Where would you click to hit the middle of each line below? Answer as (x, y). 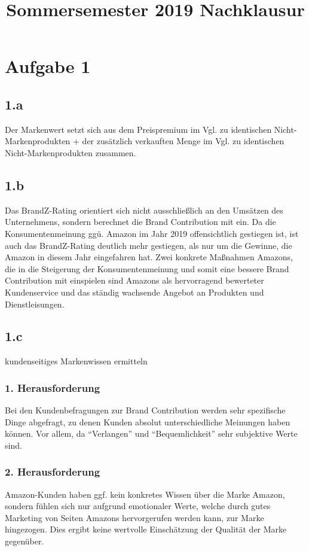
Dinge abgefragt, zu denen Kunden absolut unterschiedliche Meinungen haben (148, 421)
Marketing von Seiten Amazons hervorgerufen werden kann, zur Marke (134, 517)
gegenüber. (25, 541)
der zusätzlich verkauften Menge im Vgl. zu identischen (183, 141)
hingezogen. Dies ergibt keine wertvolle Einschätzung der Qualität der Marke (146, 529)
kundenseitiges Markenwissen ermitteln (76, 361)
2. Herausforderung (53, 472)
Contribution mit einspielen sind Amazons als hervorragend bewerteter (134, 280)
